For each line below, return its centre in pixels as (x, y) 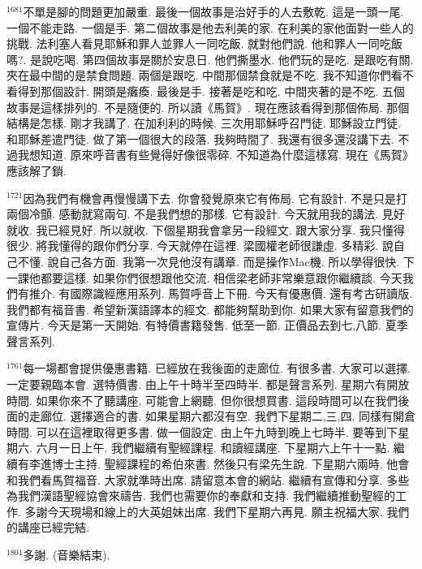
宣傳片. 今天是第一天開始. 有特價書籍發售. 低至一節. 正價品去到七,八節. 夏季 (207, 325)
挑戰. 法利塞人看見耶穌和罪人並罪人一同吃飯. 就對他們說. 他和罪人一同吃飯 (205, 43)
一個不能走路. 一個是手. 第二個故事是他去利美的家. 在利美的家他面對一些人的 (210, 27)
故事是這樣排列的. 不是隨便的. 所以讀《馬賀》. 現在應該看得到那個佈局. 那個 (208, 107)
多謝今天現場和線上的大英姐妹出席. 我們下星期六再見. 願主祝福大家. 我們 (217, 511)
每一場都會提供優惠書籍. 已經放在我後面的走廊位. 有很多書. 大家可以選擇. (217, 368)
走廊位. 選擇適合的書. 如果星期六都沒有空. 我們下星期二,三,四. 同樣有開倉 (222, 416)
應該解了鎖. (37, 170)
